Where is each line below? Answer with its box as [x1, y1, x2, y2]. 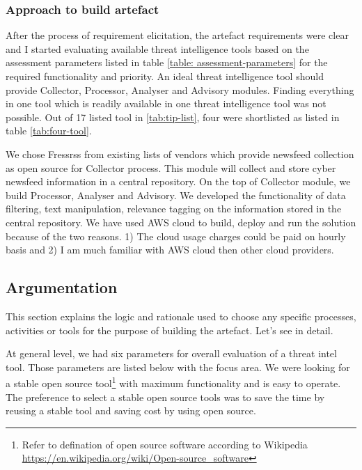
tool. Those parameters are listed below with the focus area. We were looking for [6, 359, 350, 374]
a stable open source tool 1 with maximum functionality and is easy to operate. [6, 374, 341, 390]
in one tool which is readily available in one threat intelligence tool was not [6, 96, 326, 111]
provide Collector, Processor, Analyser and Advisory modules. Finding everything [6, 82, 354, 97]
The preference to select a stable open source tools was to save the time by [6, 389, 325, 404]
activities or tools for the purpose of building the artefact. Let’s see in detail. [6, 322, 333, 337]
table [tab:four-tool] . [6, 123, 92, 138]
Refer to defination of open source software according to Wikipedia [22, 437, 308, 451]
